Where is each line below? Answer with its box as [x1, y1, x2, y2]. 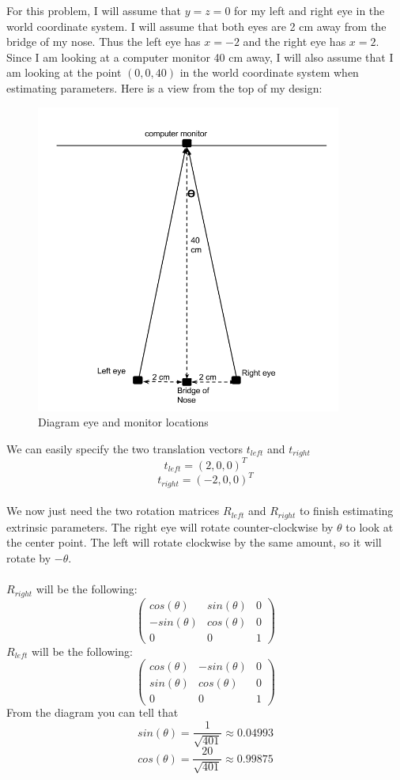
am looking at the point [6, 64, 122, 81]
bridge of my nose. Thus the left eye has [6, 33, 201, 50]
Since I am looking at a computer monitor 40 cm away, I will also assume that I [6, 48, 394, 65]
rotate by [6, 549, 51, 566]
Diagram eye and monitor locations [38, 414, 209, 430]
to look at [345, 518, 394, 535]
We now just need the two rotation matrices [6, 502, 220, 519]
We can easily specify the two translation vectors [6, 440, 243, 456]
